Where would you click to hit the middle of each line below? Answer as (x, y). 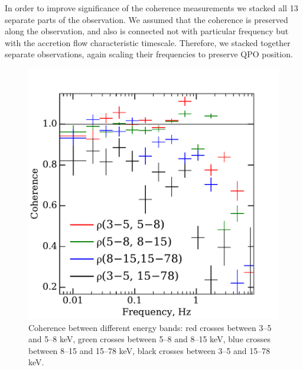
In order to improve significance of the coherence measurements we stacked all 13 (151, 8)
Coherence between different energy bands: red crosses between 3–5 (150, 327)
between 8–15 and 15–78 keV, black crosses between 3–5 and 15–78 (149, 350)
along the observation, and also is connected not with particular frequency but (147, 31)
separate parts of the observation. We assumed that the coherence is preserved (146, 19)
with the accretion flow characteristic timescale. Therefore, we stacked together (148, 42)
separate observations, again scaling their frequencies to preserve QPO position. (149, 54)
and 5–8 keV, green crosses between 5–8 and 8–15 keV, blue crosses (150, 339)
